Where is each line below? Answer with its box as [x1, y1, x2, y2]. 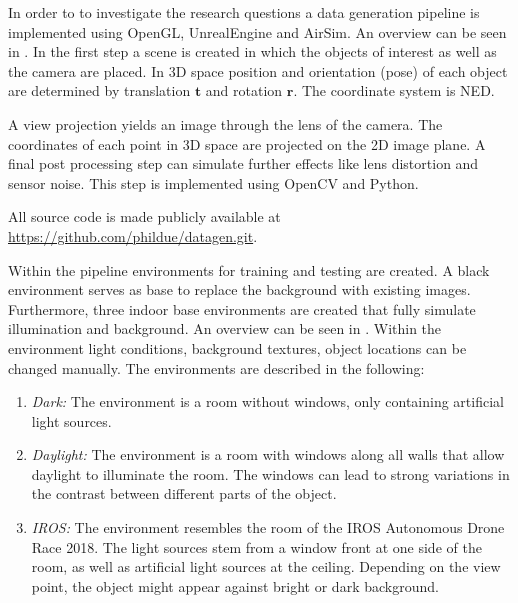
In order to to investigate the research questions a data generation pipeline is [8, 2, 480, 22]
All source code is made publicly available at [8, 206, 281, 227]
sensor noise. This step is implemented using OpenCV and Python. [8, 172, 419, 193]
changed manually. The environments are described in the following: [8, 357, 425, 378]
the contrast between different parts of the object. [31, 483, 337, 504]
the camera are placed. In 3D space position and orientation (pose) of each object [8, 60, 508, 81]
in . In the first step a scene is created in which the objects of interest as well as [8, 41, 497, 62]
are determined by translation [8, 80, 191, 101]
